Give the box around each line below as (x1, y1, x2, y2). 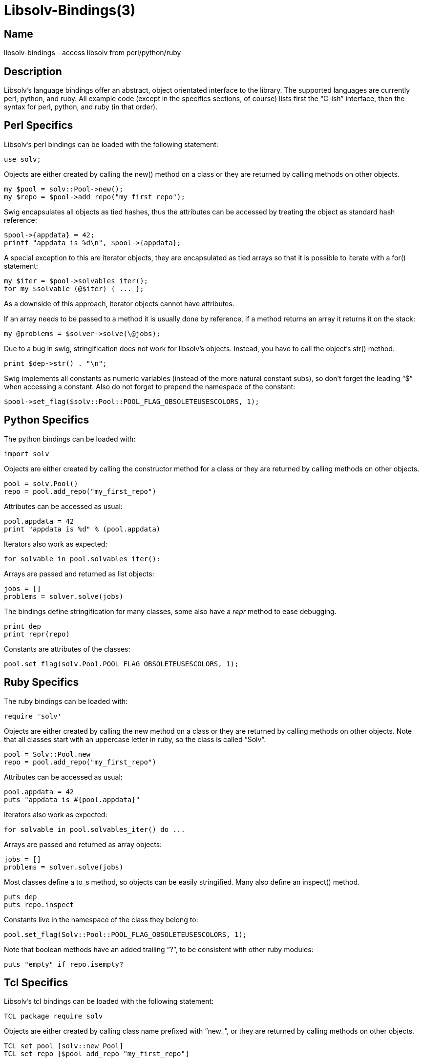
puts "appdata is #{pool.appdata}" (4, 795, 140, 804)
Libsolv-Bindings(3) (4, 2, 136, 19)
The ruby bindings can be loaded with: (4, 697, 128, 705)
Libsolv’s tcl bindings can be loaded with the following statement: (4, 997, 214, 1006)
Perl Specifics (4, 119, 73, 132)
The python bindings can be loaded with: (4, 434, 136, 443)
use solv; (4, 155, 41, 163)
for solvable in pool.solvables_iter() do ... (4, 825, 185, 833)
